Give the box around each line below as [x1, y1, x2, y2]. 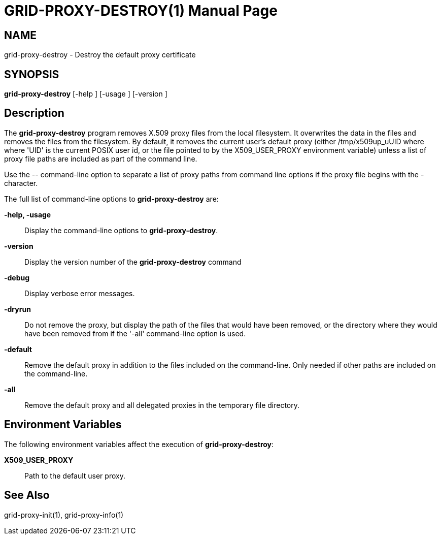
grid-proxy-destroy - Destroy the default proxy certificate [4, 50, 196, 59]
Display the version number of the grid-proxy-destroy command [24, 257, 242, 266]
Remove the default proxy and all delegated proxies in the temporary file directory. [24, 400, 300, 409]
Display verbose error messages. [24, 289, 135, 298]
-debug [4, 273, 30, 282]
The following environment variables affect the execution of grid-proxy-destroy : [4, 439, 274, 449]
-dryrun [4, 304, 31, 313]
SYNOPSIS [4, 68, 59, 81]
